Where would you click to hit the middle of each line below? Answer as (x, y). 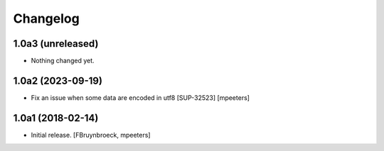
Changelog (46, 18)
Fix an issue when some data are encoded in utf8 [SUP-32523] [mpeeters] (140, 97)
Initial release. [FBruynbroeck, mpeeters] (91, 135)
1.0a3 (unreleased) (56, 44)
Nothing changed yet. (63, 61)
